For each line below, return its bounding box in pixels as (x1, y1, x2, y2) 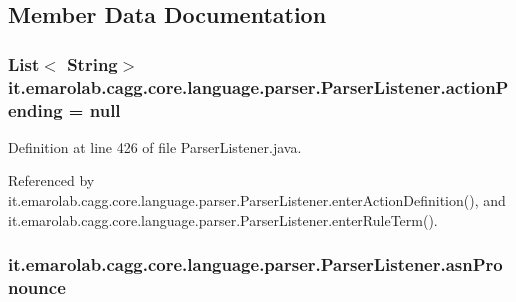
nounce (8, 275, 66, 300)
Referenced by (8, 170, 95, 191)
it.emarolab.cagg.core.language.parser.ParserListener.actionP (8, 74, 509, 99)
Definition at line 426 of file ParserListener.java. (8, 136, 302, 157)
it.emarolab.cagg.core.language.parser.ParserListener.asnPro (8, 252, 503, 277)
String (67, 51, 118, 76)
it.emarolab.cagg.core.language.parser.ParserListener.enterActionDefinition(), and (8, 190, 506, 211)
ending (8, 97, 63, 122)
